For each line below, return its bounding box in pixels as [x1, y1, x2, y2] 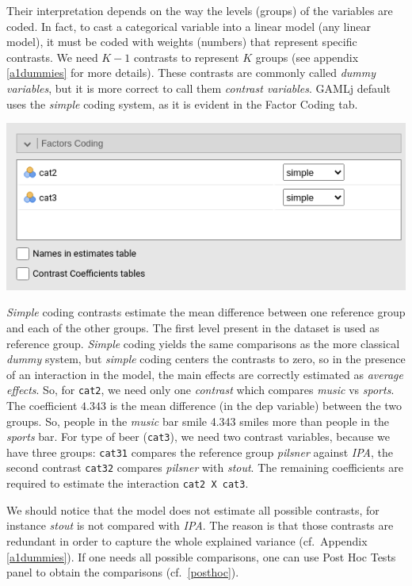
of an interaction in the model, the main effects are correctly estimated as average [6, 366, 403, 382]
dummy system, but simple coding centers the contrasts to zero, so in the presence [6, 350, 406, 367]
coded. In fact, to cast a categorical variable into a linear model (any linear [6, 17, 371, 34]
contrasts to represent [134, 48, 239, 65]
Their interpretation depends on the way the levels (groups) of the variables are [6, 2, 393, 18]
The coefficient [6, 396, 78, 413]
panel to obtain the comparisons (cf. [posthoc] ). [6, 564, 239, 580]
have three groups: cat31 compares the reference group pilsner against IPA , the [6, 443, 394, 460]
